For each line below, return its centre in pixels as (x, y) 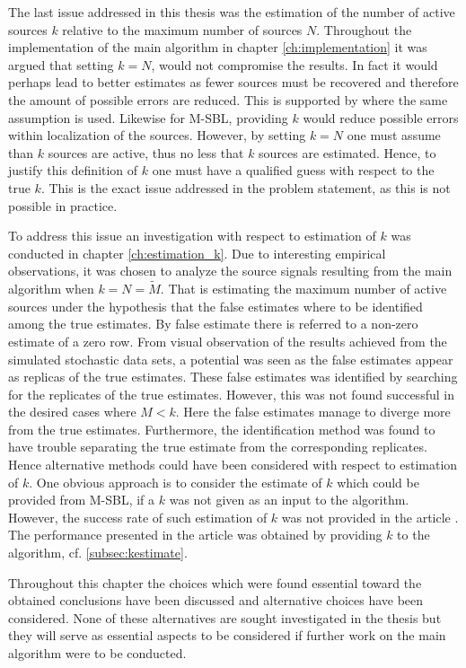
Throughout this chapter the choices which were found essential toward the (215, 582)
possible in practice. (63, 205)
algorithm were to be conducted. (97, 653)
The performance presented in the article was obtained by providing (195, 535)
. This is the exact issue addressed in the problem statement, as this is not (246, 187)
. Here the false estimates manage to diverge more (313, 412)
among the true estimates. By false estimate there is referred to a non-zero (213, 324)
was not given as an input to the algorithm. (289, 500)
